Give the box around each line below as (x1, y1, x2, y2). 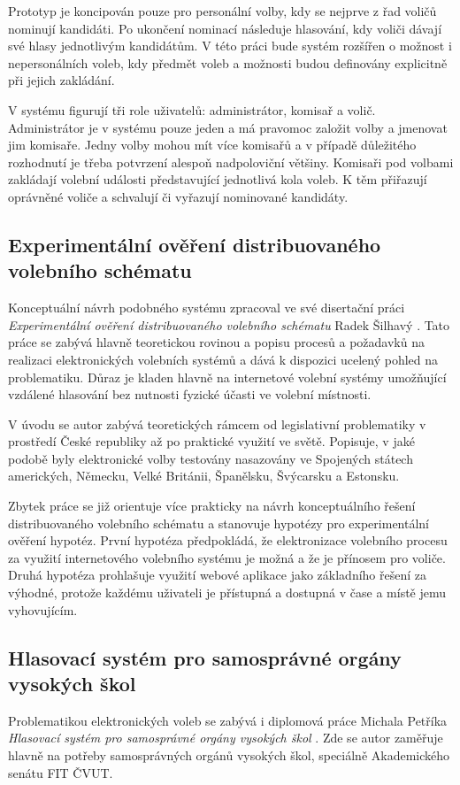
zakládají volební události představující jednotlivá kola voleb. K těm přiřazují (8, 170, 427, 189)
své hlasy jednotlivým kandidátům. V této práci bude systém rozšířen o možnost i (8, 36, 452, 55)
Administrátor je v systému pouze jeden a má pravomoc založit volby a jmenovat (8, 118, 448, 136)
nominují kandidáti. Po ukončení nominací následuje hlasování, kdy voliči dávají (8, 19, 442, 37)
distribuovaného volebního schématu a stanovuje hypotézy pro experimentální (8, 513, 429, 532)
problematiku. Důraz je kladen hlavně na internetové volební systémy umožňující (8, 367, 447, 386)
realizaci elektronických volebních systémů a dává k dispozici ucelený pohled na (8, 350, 439, 368)
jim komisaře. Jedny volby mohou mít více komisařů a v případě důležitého (8, 135, 417, 154)
